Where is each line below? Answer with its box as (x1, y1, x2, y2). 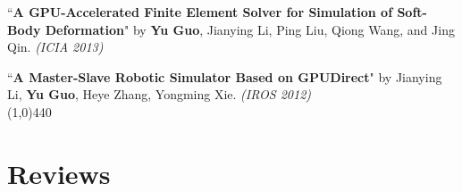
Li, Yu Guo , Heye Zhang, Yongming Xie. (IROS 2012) (7, 85, 312, 104)
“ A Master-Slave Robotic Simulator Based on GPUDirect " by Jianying (7, 67, 442, 86)
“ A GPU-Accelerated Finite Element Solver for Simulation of (7, 3, 393, 21)
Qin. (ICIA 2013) (7, 38, 104, 56)
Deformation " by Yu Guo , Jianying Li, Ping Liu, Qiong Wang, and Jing (45, 20, 455, 38)
